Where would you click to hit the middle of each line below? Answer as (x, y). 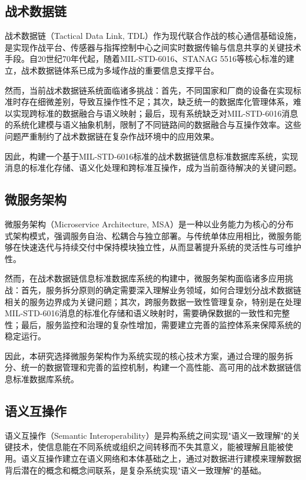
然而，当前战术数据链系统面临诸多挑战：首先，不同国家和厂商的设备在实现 (149, 90)
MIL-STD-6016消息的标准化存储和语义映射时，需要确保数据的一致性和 (139, 313)
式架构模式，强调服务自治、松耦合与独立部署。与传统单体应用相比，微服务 (149, 235)
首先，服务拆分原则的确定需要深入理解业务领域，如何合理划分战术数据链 (161, 289)
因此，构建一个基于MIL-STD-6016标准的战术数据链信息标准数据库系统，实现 (152, 156)
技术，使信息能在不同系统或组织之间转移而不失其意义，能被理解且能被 (149, 447)
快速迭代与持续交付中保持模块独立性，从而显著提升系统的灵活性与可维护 (161, 247)
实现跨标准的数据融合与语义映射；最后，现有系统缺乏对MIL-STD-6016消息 (155, 113)
